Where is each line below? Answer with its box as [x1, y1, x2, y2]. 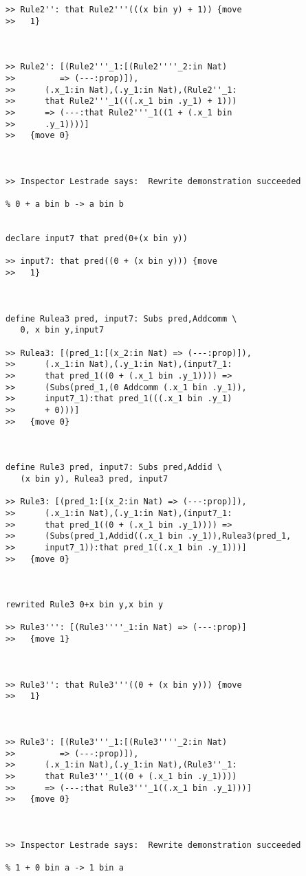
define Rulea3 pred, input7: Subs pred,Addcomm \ [6, 313, 237, 324]
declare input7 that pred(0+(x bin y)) [6, 234, 188, 244]
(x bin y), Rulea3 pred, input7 [20, 473, 168, 484]
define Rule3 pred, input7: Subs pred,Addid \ [6, 462, 222, 473]
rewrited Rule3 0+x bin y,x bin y [6, 600, 164, 610]
